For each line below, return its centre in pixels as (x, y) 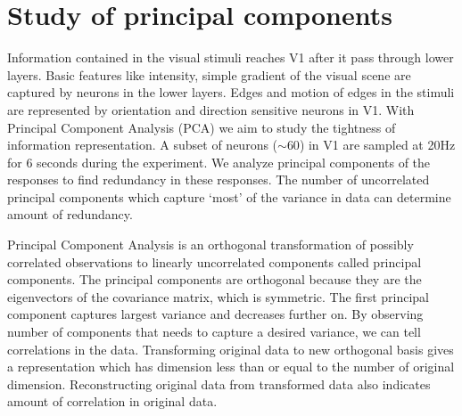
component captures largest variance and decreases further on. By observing (215, 314)
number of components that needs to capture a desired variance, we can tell (214, 332)
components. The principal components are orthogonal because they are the (214, 279)
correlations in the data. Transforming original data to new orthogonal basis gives (231, 349)
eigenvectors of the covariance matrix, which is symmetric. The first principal (219, 296)
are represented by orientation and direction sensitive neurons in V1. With (211, 109)
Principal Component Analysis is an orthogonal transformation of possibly (210, 245)
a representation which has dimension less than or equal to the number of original (231, 367)
